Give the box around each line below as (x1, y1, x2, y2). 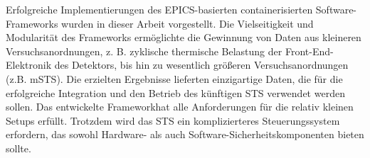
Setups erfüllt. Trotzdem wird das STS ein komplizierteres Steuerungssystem (6, 113, 340, 128)
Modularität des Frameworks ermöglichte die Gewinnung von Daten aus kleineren (6, 30, 361, 45)
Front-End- (285, 43, 334, 58)
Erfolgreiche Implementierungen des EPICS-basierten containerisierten (6, 2, 313, 16)
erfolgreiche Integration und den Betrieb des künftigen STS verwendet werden (6, 85, 345, 100)
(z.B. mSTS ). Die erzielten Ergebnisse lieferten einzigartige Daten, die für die (6, 71, 343, 86)
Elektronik (6, 57, 52, 72)
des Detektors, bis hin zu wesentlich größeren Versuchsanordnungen (54, 57, 349, 72)
